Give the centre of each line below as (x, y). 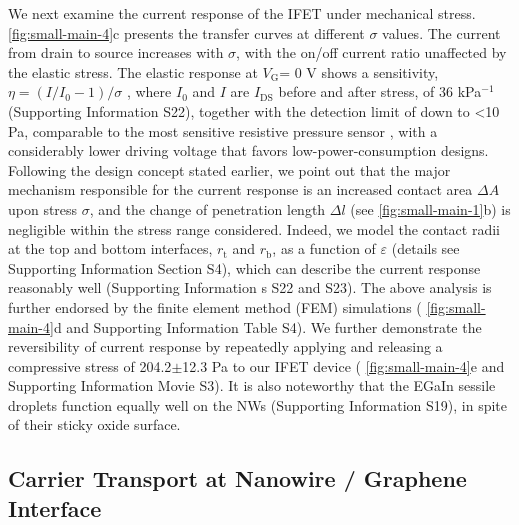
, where (149, 91)
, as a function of (324, 248)
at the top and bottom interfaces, (110, 248)
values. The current (441, 32)
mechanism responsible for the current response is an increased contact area (240, 189)
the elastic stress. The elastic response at (133, 71)
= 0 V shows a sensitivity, (359, 71)
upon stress (43, 208)
